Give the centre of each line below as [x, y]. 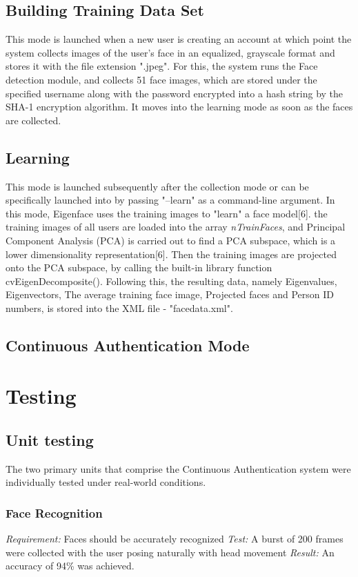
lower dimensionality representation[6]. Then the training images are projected [171, 254]
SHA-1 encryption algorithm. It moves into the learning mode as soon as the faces [179, 107]
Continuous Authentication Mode [128, 345]
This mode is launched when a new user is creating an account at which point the [179, 39]
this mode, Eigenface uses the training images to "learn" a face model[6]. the [167, 213]
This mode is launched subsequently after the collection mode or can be [157, 186]
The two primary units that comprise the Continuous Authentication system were [178, 468]
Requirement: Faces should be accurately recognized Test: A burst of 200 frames [175, 539]
